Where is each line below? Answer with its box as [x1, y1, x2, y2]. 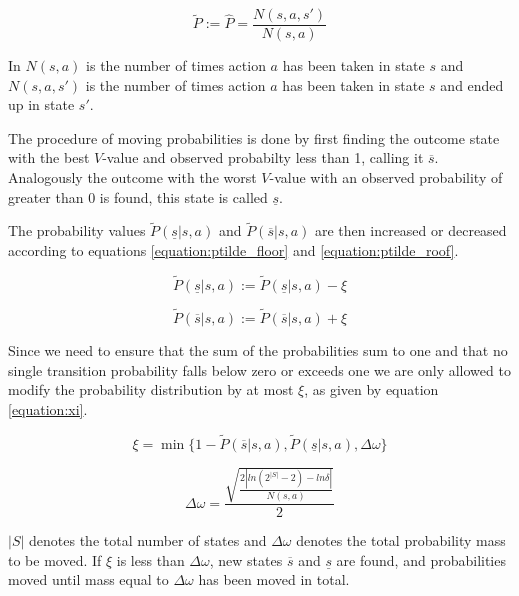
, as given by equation [304, 379, 439, 400]
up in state [8, 94, 75, 115]
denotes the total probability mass [296, 530, 506, 551]
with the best [8, 147, 90, 168]
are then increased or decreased [314, 220, 507, 241]
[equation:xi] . [8, 398, 88, 419]
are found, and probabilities [336, 549, 506, 570]
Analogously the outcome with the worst [8, 167, 257, 188]
